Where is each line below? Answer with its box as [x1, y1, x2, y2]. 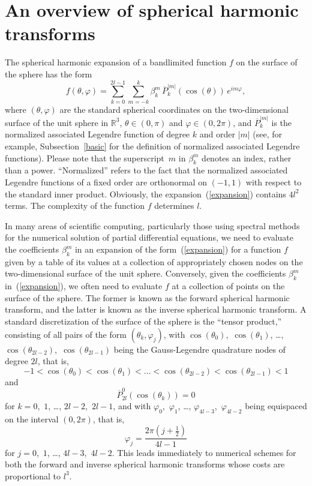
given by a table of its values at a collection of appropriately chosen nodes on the [5, 255, 303, 268]
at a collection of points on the [172, 280, 285, 292]
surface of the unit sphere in [5, 116, 109, 128]
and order [199, 128, 235, 140]
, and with [113, 400, 151, 412]
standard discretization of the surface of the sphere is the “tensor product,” [5, 314, 282, 327]
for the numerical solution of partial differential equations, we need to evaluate [5, 231, 293, 244]
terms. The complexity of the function [5, 199, 145, 212]
